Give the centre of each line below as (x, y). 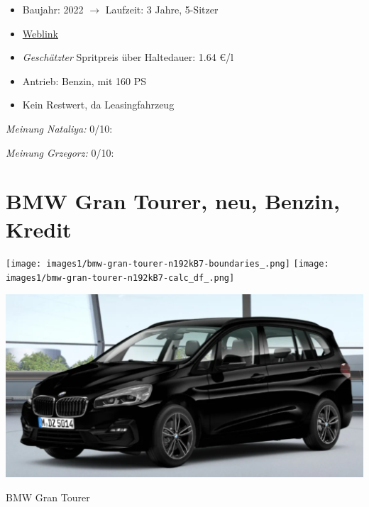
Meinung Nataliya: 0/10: (59, 128)
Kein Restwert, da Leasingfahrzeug (98, 105)
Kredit (39, 229)
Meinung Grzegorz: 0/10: (60, 152)
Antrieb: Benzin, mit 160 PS (84, 80)
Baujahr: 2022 (53, 9)
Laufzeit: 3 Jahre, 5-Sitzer (162, 9)
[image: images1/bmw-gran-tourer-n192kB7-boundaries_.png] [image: (167, 264)
